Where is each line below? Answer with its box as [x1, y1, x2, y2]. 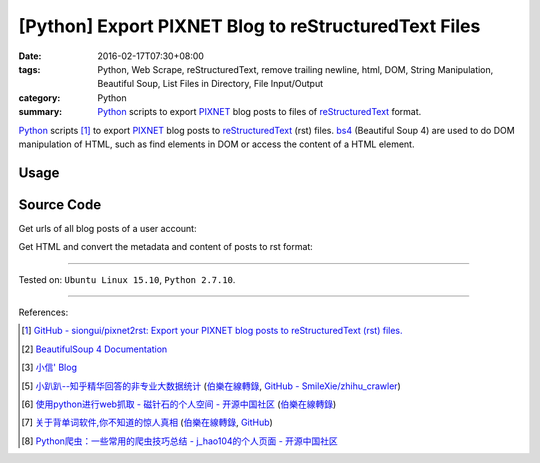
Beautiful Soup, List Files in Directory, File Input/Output [97, 78, 324, 90]
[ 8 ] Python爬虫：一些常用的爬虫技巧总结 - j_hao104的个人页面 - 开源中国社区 [21, 435, 339, 447]
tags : [18, 63, 41, 75]
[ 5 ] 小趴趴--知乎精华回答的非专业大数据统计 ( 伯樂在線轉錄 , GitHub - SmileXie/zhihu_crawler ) [21, 380, 402, 392]
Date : [18, 50, 42, 62]
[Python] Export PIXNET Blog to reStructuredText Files [18, 15, 481, 37]
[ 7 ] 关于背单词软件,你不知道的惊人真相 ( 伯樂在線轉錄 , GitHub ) [21, 416, 274, 429]
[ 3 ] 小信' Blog [21, 361, 77, 374]
